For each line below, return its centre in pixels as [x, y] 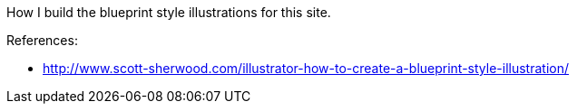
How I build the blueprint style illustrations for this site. [169, 12]
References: [42, 40]
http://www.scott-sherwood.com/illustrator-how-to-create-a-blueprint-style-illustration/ [306, 68]
